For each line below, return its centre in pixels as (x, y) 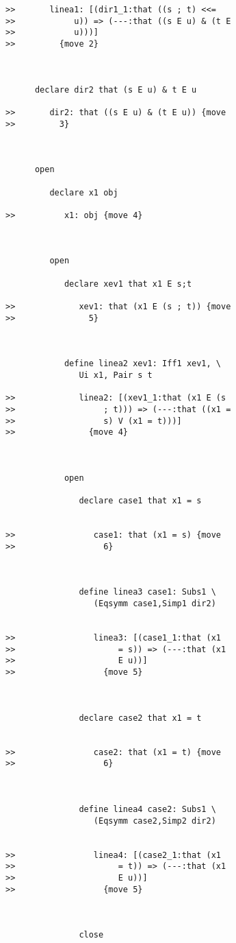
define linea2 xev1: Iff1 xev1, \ (142, 364)
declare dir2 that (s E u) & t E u (116, 89)
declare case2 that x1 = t (140, 718)
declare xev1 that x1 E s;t (128, 284)
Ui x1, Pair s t (116, 375)
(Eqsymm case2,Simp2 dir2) (155, 821)
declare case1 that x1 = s (140, 501)
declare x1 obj (84, 192)
